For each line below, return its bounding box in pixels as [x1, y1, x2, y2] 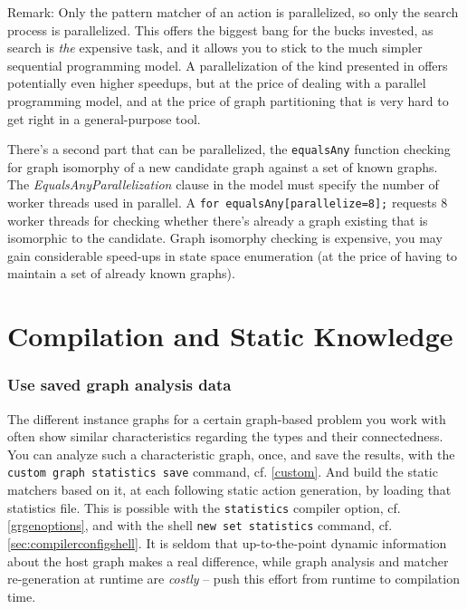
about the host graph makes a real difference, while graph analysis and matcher [7, 551, 449, 570]
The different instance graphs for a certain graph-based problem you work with [7, 409, 446, 428]
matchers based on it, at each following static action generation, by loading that [7, 480, 452, 499]
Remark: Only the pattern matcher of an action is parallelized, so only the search [7, 3, 459, 21]
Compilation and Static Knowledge [7, 317, 453, 354]
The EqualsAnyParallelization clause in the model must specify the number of [7, 175, 439, 194]
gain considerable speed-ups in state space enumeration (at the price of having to [7, 246, 458, 265]
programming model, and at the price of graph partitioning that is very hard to [7, 91, 449, 110]
